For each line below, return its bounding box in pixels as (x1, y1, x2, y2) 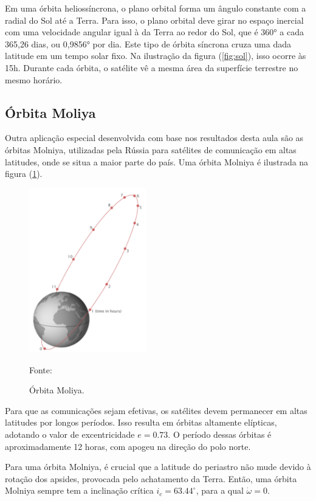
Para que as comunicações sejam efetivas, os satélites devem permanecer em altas (5, 404, 307, 416)
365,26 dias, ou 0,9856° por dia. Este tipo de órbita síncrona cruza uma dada (5, 37, 291, 50)
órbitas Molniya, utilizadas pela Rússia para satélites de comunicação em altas (5, 143, 297, 156)
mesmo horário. (5, 73, 63, 86)
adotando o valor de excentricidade (5, 428, 135, 441)
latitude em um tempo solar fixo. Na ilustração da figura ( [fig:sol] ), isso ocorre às (5, 49, 306, 62)
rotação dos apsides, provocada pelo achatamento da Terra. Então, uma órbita (5, 472, 297, 485)
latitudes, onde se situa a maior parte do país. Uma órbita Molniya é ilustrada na (5, 155, 309, 168)
